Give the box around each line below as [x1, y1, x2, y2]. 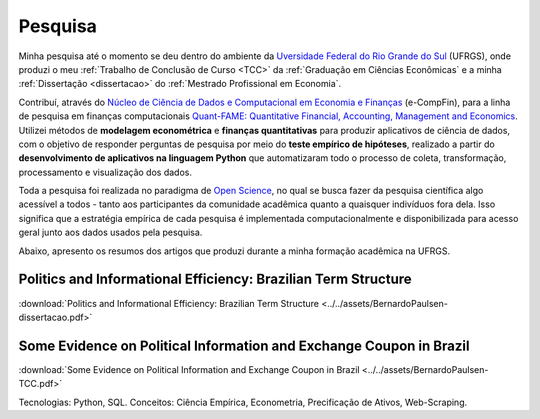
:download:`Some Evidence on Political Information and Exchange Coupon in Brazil [18, 363, 360, 375]
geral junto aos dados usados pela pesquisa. [18, 226, 203, 239]
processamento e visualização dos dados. [18, 166, 192, 178]
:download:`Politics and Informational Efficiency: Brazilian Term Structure [18, 297, 320, 309]
